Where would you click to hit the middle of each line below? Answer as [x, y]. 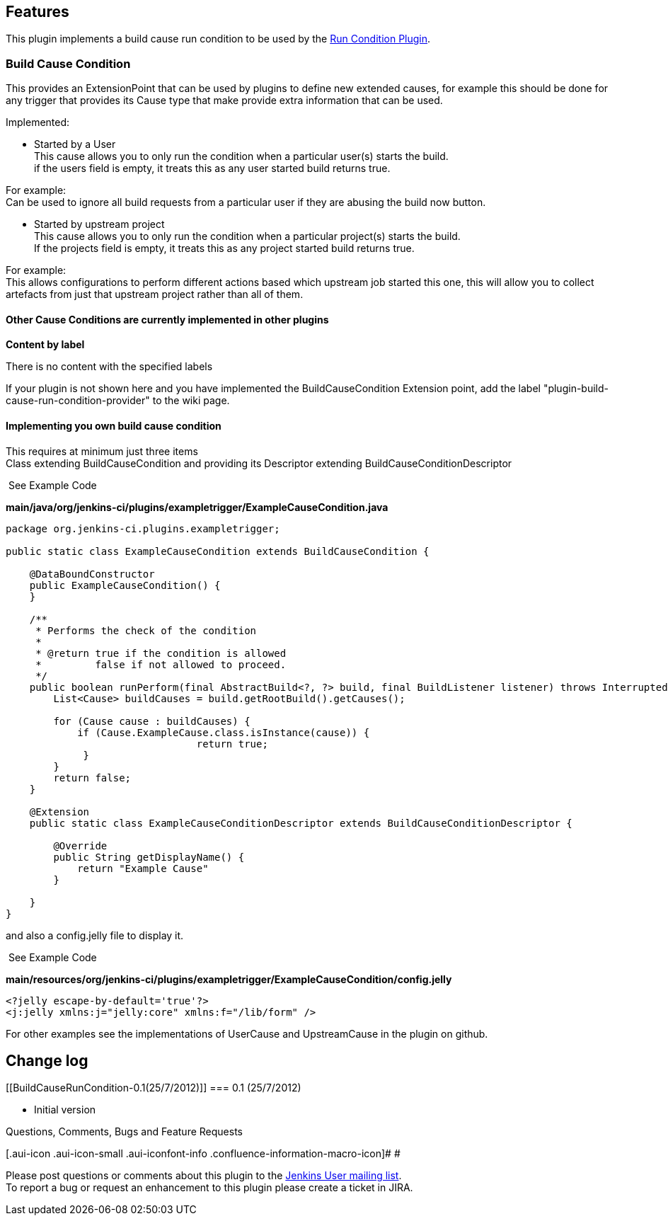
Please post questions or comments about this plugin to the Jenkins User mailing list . [204, 1176]
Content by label [45, 345]
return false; [92, 778]
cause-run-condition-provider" [78, 401]
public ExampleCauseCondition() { [125, 585]
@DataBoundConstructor [92, 574]
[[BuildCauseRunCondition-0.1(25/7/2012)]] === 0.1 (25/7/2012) [154, 1088]
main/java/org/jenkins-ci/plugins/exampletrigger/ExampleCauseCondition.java [197, 507]
